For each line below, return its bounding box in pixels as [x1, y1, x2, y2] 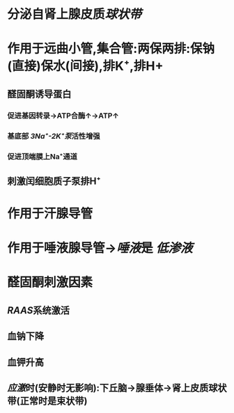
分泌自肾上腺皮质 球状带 [7, 6, 142, 22]
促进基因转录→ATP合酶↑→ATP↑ [7, 111, 120, 120]
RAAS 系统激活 [7, 304, 70, 316]
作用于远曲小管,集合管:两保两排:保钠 [7, 41, 215, 56]
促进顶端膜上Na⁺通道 [7, 151, 78, 161]
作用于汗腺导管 [7, 206, 93, 221]
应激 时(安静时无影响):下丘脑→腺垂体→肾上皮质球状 [7, 382, 227, 394]
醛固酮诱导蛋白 [7, 88, 72, 100]
